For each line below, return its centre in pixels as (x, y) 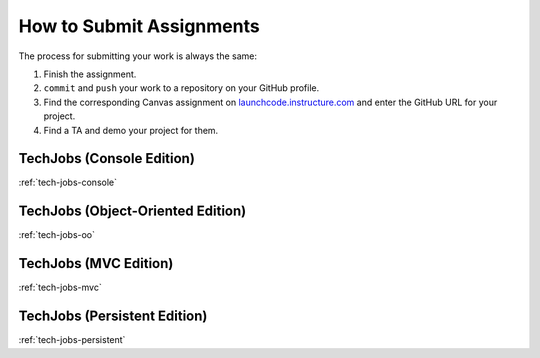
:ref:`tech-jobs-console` (67, 182)
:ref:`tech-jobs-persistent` (72, 340)
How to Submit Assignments (139, 26)
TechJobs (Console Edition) (106, 158)
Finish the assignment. (90, 74)
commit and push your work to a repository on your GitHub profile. (181, 88)
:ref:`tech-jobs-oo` (56, 235)
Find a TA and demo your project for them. (131, 130)
